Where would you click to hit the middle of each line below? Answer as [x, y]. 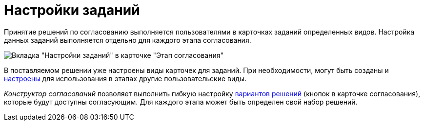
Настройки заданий [72, 10]
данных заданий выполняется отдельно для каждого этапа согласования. [128, 40]
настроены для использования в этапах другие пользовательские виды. [125, 78]
